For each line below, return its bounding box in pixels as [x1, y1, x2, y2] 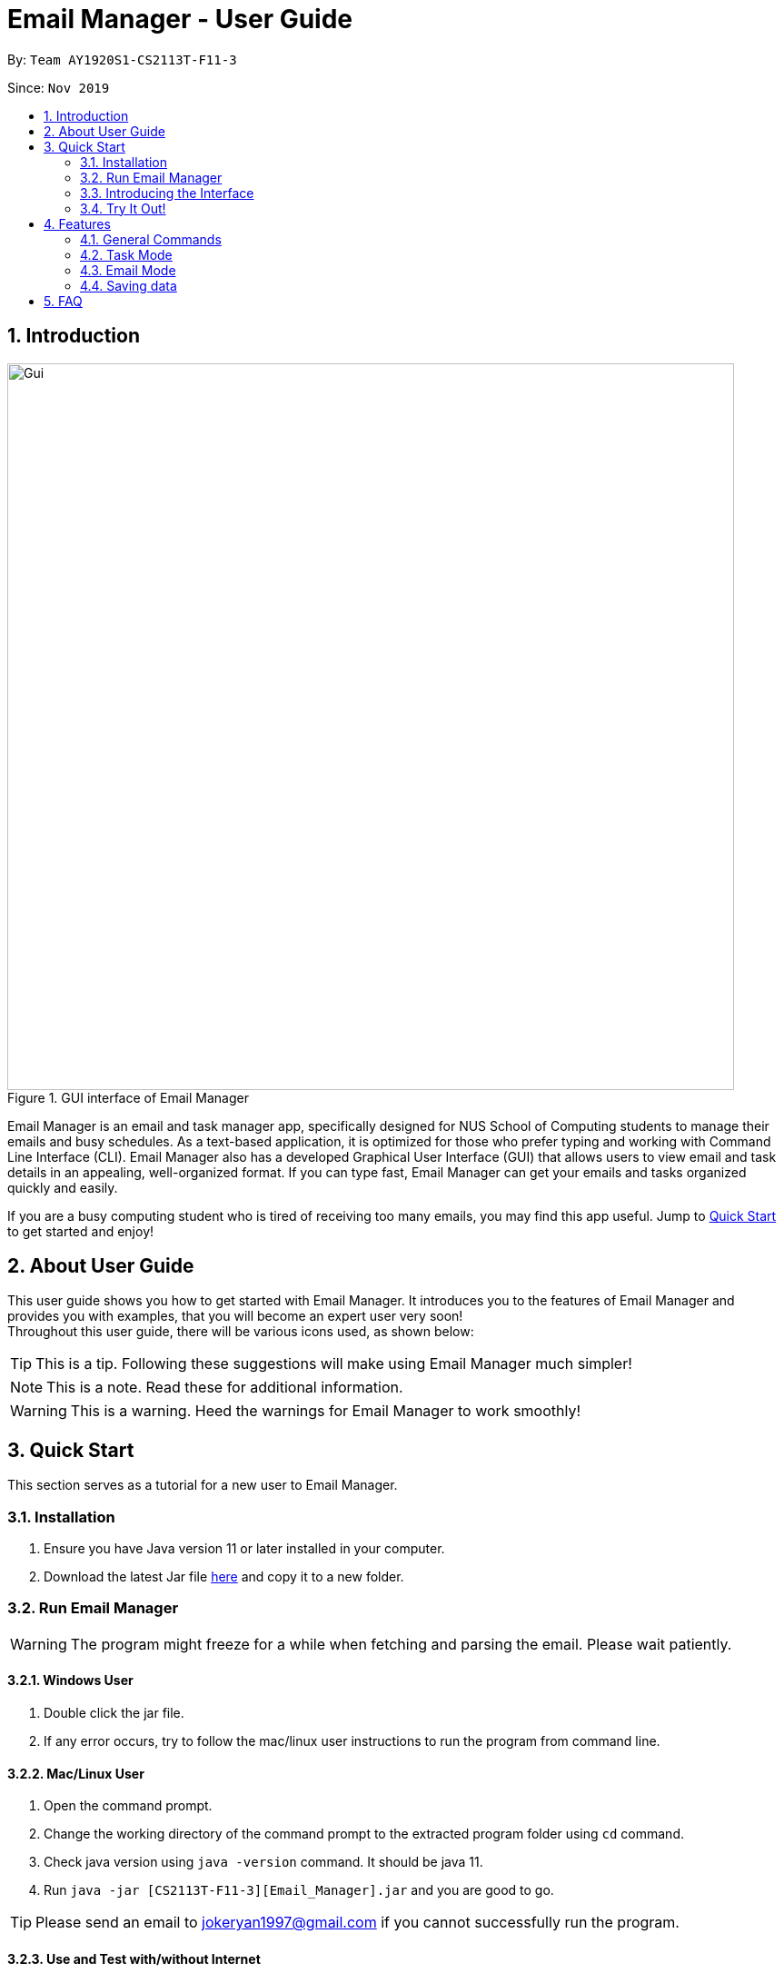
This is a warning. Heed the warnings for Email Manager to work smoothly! [70, 1402, 581, 1421]
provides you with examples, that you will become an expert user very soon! [7, 1308, 463, 1324]
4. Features [44, 215, 111, 232]
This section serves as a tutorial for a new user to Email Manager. [7, 1477, 398, 1493]
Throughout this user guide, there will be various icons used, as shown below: [7, 1324, 474, 1340]
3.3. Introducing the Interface [80, 184, 254, 201]
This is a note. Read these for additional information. [46, 1378, 403, 1397]
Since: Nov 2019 [7, 79, 110, 95]
